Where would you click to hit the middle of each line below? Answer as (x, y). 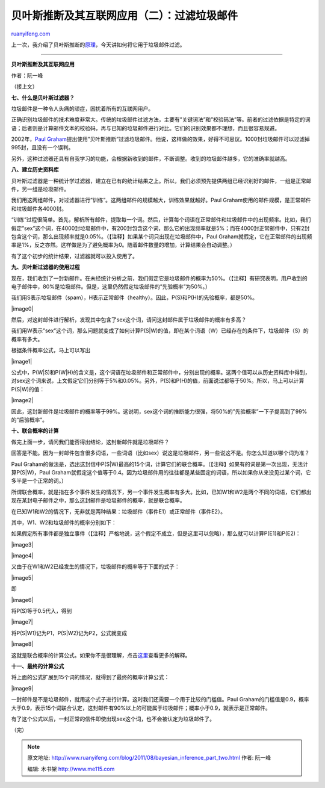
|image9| (22, 688)
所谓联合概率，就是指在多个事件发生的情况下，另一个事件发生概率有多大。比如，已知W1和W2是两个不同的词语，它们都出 (161, 492)
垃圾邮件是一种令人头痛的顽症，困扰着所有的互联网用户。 (82, 108)
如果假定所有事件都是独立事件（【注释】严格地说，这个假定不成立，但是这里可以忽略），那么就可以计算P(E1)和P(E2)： (156, 533)
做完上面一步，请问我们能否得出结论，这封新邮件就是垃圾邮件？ (90, 442)
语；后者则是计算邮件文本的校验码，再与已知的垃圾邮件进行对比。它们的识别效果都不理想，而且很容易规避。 (145, 128)
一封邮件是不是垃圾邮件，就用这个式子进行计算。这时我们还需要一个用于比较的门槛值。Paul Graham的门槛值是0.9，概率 (160, 700)
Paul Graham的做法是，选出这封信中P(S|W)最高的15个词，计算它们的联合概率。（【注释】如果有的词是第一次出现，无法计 (159, 464)
